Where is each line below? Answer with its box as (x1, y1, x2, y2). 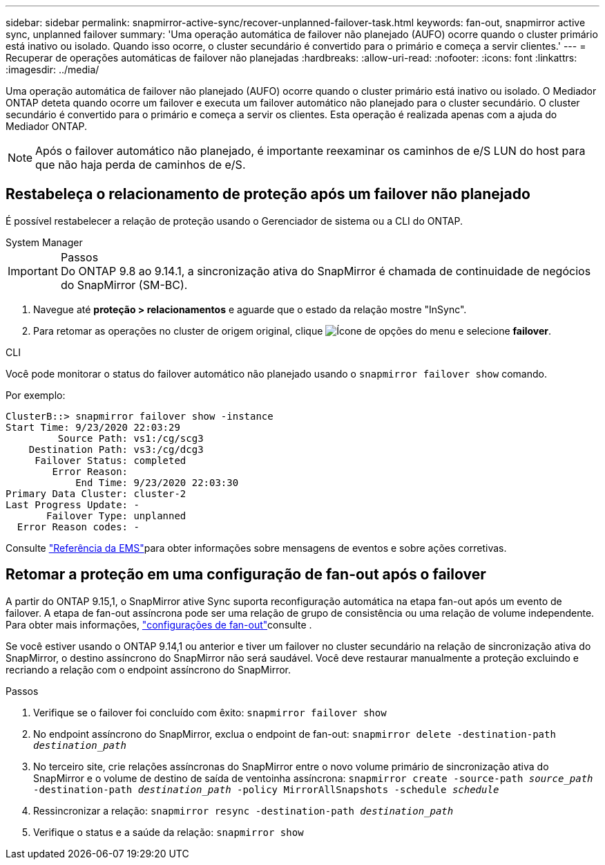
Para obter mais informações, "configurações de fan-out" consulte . (6, 618, 312, 631)
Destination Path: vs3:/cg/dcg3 (28, 443, 204, 455)
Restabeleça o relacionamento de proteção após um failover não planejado (6, 185, 530, 203)
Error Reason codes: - (17, 521, 140, 532)
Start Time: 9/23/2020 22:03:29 (6, 421, 180, 433)
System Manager (6, 236, 83, 248)
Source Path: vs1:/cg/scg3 (57, 432, 204, 444)
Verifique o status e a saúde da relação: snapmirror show (33, 826, 304, 838)
